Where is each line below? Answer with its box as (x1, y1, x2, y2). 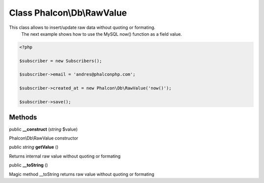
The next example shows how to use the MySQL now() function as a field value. (21, 31, 182, 37)
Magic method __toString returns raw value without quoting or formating (9, 171, 154, 177)
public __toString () (9, 162, 48, 168)
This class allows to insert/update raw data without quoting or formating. (9, 24, 156, 30)
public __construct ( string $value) (9, 126, 78, 132)
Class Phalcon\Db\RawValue (9, 7, 127, 18)
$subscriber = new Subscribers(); (19, 58, 102, 64)
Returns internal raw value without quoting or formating (9, 153, 121, 159)
